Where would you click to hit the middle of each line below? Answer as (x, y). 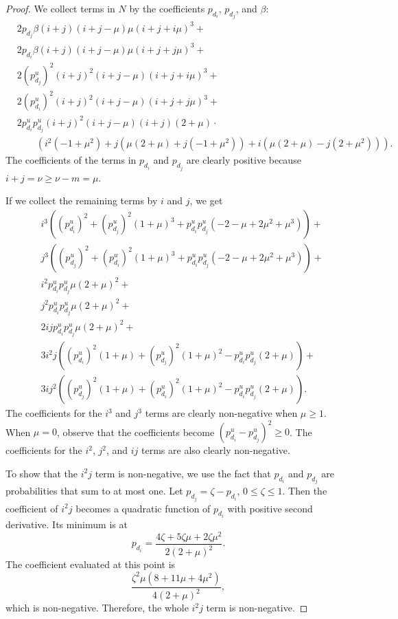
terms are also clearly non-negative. (216, 450)
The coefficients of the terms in (71, 160)
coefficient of (32, 508)
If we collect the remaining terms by (82, 200)
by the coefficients (167, 8)
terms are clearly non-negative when (221, 413)
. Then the (305, 491)
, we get (206, 200)
